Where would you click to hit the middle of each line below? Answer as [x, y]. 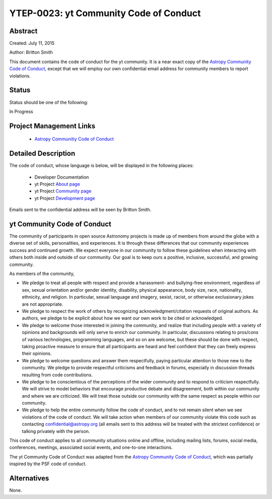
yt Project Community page [63, 191]
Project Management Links [52, 126]
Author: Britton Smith [31, 52]
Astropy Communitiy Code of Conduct [74, 139]
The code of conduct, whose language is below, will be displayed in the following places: [101, 165]
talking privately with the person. [56, 431]
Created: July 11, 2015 [32, 43]
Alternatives [29, 479]
